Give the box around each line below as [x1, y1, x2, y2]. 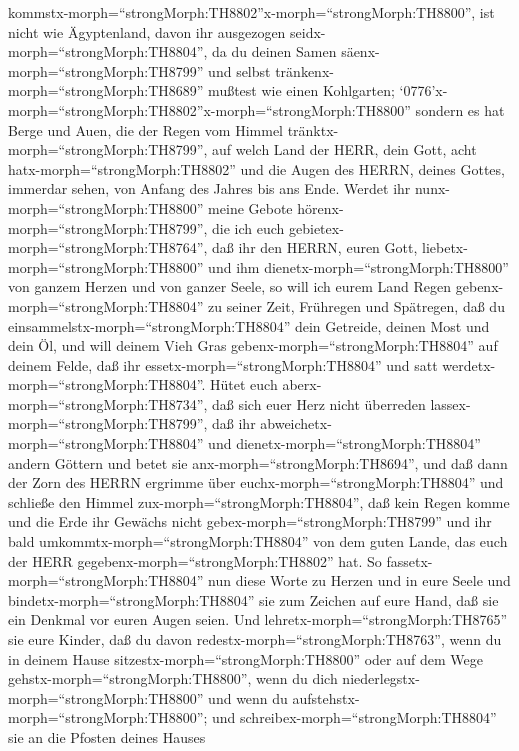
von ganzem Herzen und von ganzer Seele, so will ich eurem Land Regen [8, 276, 452, 297]
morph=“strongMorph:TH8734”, [8, 393, 208, 414]
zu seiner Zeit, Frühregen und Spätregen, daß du [208, 295, 505, 316]
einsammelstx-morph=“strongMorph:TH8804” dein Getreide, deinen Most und [8, 315, 490, 336]
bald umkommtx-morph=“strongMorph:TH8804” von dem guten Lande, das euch [8, 531, 508, 552]
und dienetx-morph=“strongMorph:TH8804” [208, 433, 481, 454]
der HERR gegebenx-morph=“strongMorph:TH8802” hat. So [8, 550, 382, 571]
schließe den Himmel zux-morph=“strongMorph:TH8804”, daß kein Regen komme [8, 491, 510, 512]
